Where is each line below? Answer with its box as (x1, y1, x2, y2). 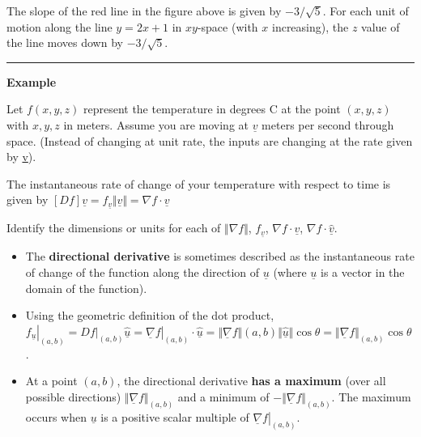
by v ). (6, 148, 36, 165)
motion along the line (6, 18, 113, 35)
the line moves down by (6, 34, 123, 51)
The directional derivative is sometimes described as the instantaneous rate (25, 248, 415, 265)
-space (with (197, 18, 258, 35)
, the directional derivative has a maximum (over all (117, 372, 386, 389)
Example (6, 73, 57, 90)
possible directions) (25, 388, 121, 405)
